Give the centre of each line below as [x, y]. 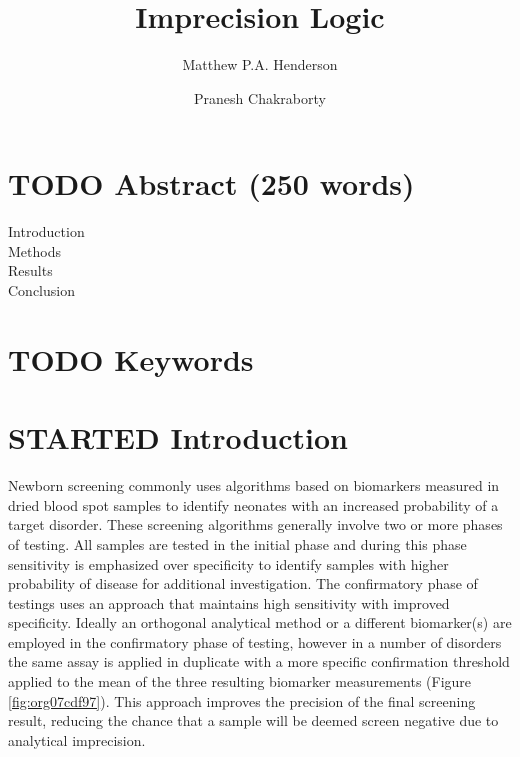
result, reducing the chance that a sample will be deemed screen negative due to [253, 720]
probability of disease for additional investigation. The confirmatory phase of [243, 583]
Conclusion [41, 290]
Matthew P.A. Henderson [260, 64]
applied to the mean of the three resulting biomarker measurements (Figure [240, 681]
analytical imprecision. [77, 739]
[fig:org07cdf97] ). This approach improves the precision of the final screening [242, 700]
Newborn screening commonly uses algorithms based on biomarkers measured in [254, 485]
